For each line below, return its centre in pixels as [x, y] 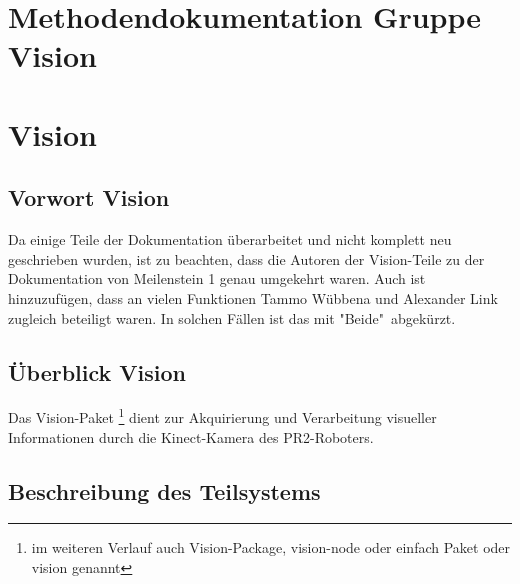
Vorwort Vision [89, 197]
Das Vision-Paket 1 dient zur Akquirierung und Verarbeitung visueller [222, 415]
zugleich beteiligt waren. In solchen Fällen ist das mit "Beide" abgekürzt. [232, 317]
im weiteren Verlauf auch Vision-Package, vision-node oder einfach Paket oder [271, 547]
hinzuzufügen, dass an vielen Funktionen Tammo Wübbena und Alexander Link [253, 297]
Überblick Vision [97, 371]
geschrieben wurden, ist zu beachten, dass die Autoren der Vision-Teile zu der [246, 258]
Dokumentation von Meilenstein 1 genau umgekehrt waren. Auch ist [217, 278]
